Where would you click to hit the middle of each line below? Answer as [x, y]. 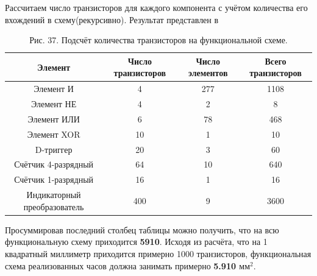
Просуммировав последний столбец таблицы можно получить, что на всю [142, 229]
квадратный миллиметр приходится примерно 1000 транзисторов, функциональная [158, 253]
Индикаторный [54, 195]
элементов [208, 73]
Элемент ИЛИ [54, 119]
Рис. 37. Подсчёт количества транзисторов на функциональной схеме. [158, 40]
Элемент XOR [54, 134]
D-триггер [54, 149]
